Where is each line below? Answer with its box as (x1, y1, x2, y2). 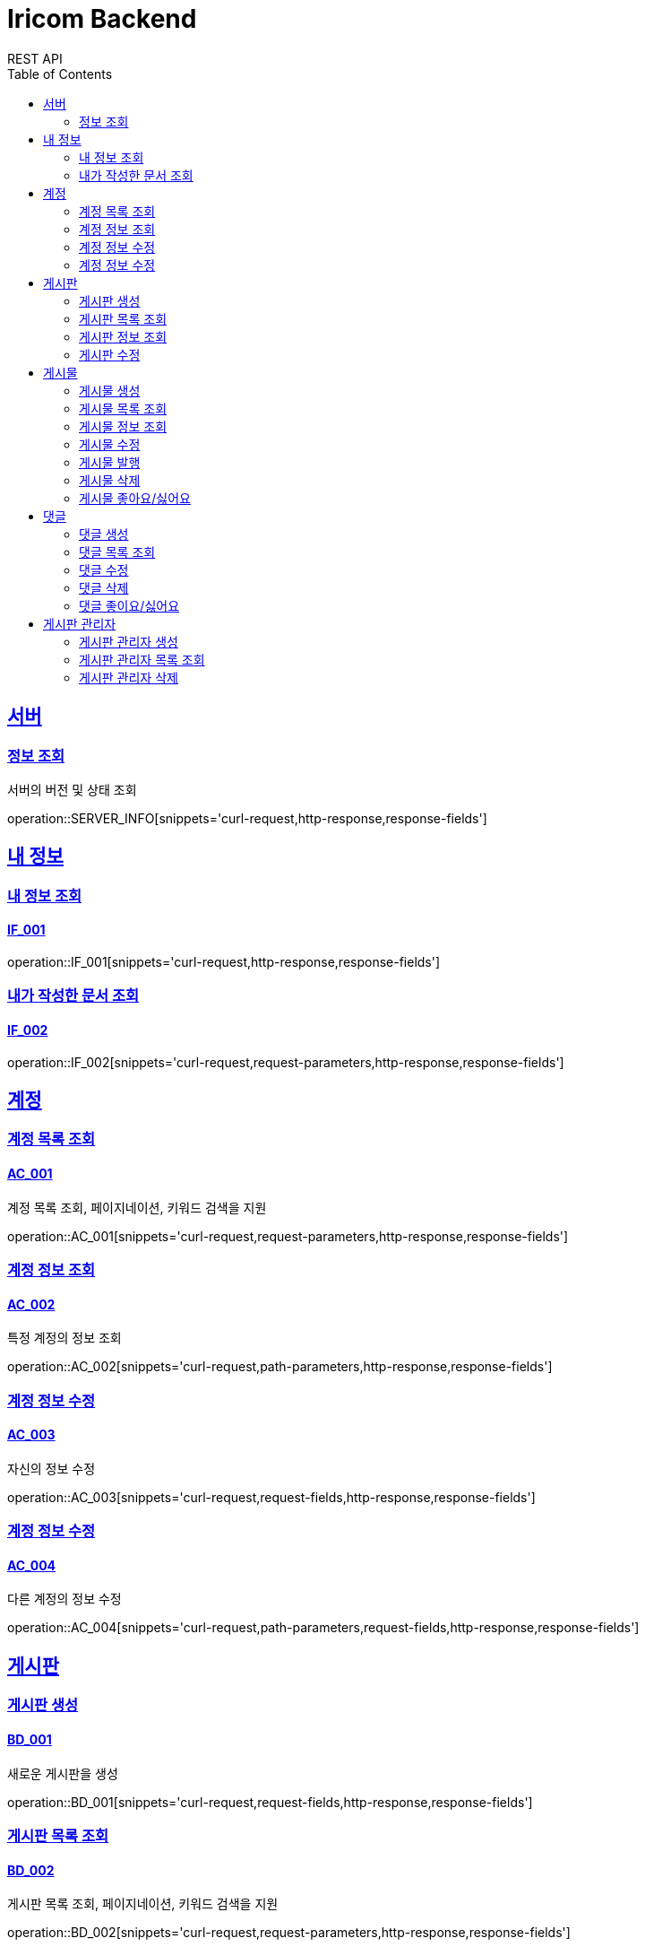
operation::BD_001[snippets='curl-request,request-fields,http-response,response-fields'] (7, 1794, 533, 1810)
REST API (7, 50, 63, 66)
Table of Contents (7, 65, 113, 82)
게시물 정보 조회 (79, 418, 168, 434)
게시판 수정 (79, 346, 141, 362)
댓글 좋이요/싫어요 (79, 597, 180, 613)
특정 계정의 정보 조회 (7, 1330, 122, 1346)
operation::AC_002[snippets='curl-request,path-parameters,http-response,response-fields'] (7, 1359, 553, 1375)
